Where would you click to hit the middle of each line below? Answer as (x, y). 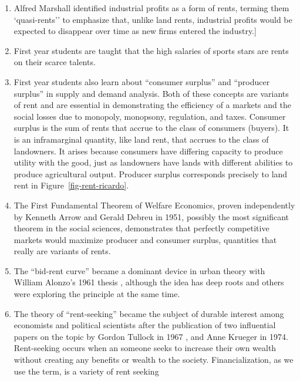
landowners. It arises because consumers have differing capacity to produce (148, 151)
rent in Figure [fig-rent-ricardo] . (71, 185)
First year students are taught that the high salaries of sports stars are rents (151, 50)
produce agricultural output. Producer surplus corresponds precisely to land (151, 173)
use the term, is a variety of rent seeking (86, 371)
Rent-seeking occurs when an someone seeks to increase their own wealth (145, 348)
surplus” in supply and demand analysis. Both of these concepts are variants (151, 93)
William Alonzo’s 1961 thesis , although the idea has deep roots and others (149, 282)
